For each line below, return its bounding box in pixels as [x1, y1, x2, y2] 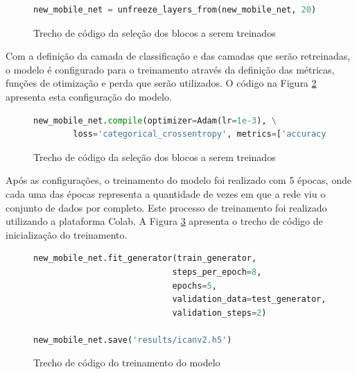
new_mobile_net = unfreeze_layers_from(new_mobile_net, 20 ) [33, 5, 317, 15]
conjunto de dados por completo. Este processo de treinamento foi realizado [6, 200, 327, 214]
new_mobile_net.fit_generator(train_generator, [33, 253, 257, 264]
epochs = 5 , [172, 280, 217, 291]
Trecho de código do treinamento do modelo [33, 355, 220, 370]
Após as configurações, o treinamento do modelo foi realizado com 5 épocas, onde [6, 173, 351, 187]
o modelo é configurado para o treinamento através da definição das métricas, [6, 62, 335, 76]
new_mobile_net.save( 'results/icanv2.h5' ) [33, 334, 232, 345]
